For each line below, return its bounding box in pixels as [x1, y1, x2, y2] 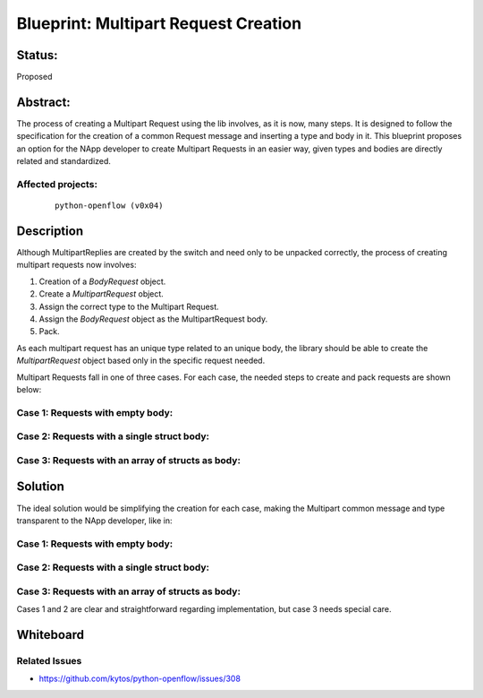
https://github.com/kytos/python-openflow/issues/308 [38, 673, 241, 685]
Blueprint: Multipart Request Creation [16, 13, 302, 33]
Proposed [16, 72, 53, 82]
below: [16, 383, 42, 394]
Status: [16, 47, 58, 63]
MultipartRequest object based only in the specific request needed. [16, 355, 266, 366]
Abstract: [16, 94, 71, 109]
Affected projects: [16, 177, 98, 190]
